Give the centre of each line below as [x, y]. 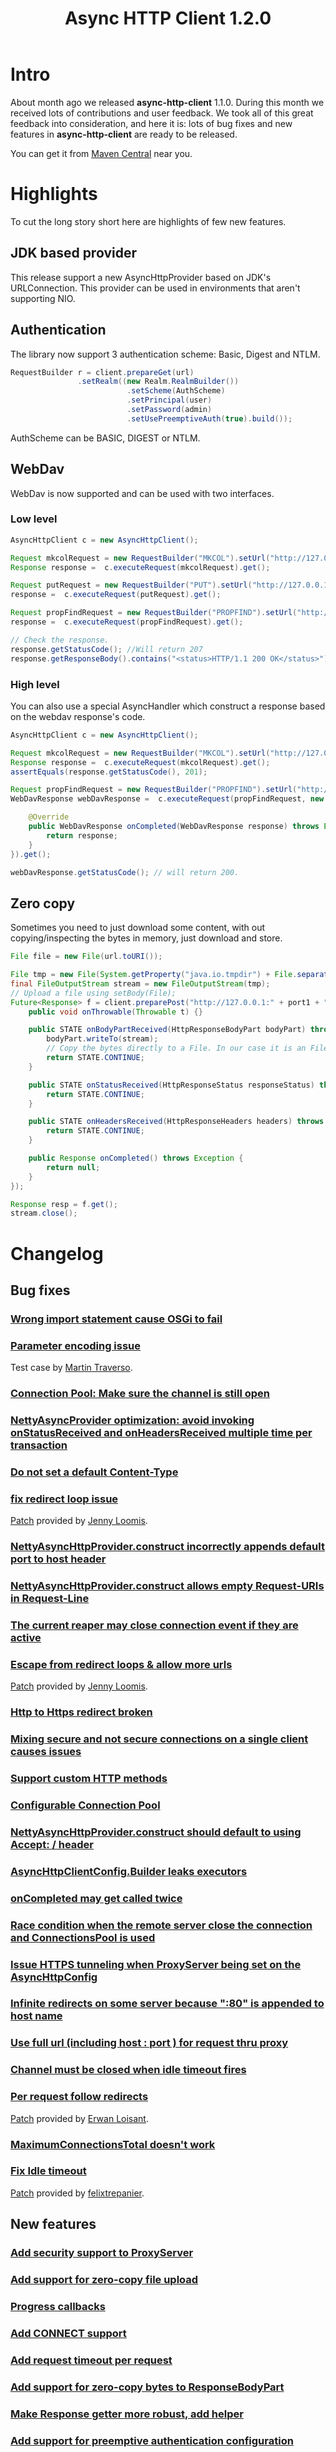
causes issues [46, 1752]
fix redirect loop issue [64, 1499]
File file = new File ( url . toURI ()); [86, 957]
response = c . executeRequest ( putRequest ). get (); [116, 595]
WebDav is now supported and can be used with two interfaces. [142, 493]
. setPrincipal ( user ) [169, 400]
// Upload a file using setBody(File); [93, 993]
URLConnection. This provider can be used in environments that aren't [155, 288]
